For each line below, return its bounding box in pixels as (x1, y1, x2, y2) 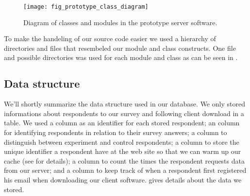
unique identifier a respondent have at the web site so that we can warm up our (4, 146, 241, 156)
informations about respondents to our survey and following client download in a (4, 108, 244, 118)
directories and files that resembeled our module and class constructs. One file (4, 43, 236, 53)
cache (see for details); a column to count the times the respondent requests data (4, 155, 245, 166)
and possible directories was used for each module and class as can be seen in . (4, 52, 238, 62)
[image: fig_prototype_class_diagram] (23, 3, 149, 10)
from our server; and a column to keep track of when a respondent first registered (4, 165, 247, 175)
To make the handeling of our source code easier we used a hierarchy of (4, 33, 216, 44)
